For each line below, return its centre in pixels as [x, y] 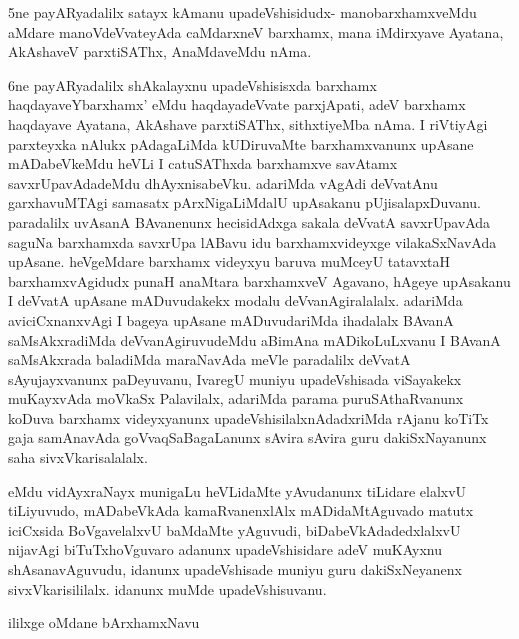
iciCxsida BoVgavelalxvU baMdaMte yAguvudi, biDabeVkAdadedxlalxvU [234, 529]
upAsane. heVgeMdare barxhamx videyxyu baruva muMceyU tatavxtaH [229, 261]
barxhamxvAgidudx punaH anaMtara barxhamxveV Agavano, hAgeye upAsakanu [259, 280]
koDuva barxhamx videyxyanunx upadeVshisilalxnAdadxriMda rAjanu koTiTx [248, 417]
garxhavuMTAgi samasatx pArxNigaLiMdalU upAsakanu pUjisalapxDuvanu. [244, 202]
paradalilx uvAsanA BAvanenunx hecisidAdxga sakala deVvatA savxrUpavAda [249, 221]
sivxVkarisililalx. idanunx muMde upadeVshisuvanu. [167, 588]
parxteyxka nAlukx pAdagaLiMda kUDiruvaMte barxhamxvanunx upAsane [241, 143]
